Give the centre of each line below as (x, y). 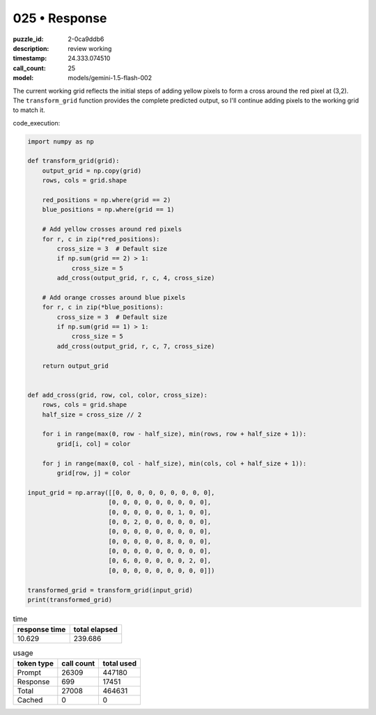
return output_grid (76, 366)
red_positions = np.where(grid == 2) (107, 200)
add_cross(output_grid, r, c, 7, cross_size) (136, 346)
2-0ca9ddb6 (86, 39)
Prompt (29, 672)
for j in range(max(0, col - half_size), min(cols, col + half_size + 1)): (174, 463)
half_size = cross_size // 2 (92, 414)
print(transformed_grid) (70, 600)
